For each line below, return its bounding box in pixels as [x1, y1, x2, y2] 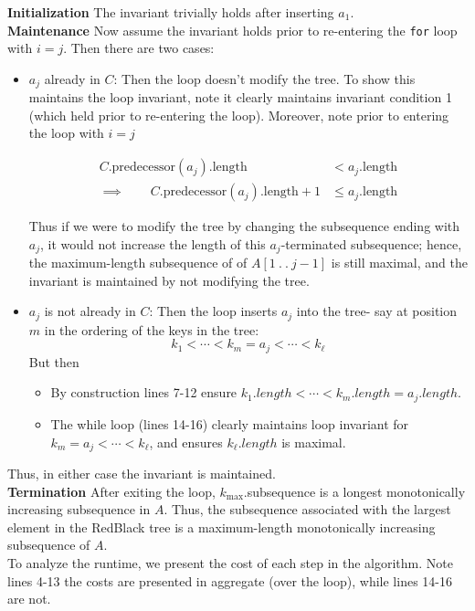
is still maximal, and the [331, 253, 468, 272]
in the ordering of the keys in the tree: [44, 320, 259, 339]
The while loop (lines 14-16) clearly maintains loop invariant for [50, 414, 409, 433]
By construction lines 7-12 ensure [50, 383, 237, 402]
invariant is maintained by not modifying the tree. [28, 270, 310, 290]
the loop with [28, 123, 104, 142]
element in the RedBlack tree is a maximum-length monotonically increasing [7, 517, 436, 536]
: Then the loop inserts [149, 301, 278, 321]
